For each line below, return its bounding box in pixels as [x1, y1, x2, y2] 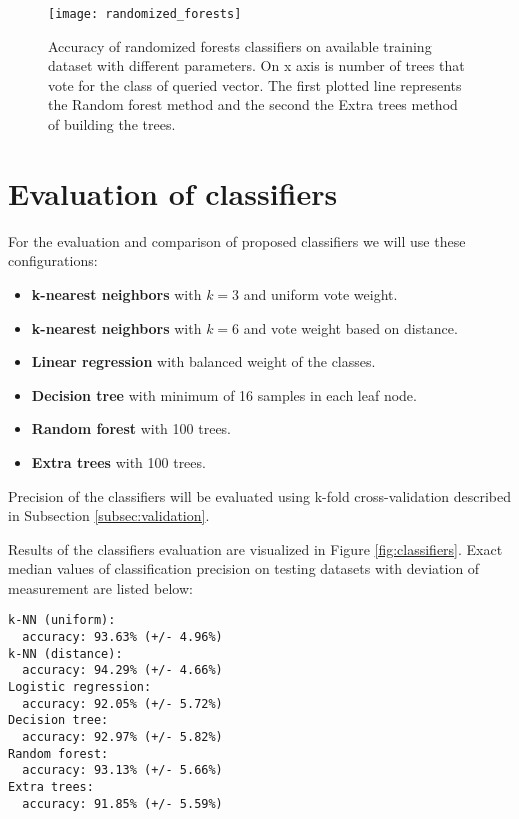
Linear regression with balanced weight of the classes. [31, 351, 376, 372]
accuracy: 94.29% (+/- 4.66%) [22, 663, 223, 678]
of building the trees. [48, 114, 176, 135]
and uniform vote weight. [243, 283, 398, 304]
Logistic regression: [8, 680, 152, 695]
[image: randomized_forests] [48, 7, 242, 21]
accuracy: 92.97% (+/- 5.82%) [22, 730, 223, 745]
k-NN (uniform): [8, 613, 116, 628]
